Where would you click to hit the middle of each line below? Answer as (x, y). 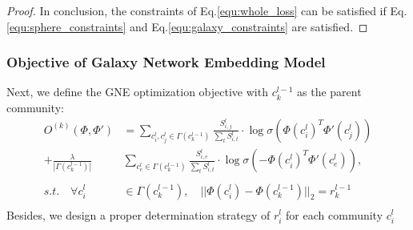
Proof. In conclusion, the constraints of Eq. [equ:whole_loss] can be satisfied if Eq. (207, 10)
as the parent (329, 92)
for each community (335, 214)
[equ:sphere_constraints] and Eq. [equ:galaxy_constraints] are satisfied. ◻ (187, 26)
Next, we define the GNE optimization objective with (137, 92)
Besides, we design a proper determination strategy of (138, 214)
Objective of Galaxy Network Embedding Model (166, 62)
